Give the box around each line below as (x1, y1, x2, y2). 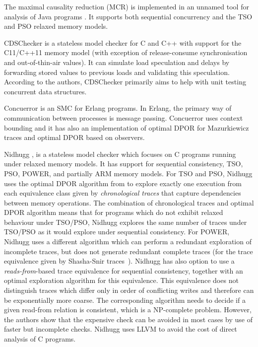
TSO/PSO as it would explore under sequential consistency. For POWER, (4, 226, 230, 237)
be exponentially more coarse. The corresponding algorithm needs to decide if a (4, 294, 246, 305)
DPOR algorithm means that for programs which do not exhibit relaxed (4, 207, 223, 217)
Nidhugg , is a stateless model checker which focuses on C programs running (4, 148, 236, 159)
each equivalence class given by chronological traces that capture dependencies (4, 188, 241, 198)
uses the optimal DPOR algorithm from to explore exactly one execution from (4, 178, 242, 188)
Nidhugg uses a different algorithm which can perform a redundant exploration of (4, 236, 252, 247)
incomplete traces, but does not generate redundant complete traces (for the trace (4, 246, 253, 256)
